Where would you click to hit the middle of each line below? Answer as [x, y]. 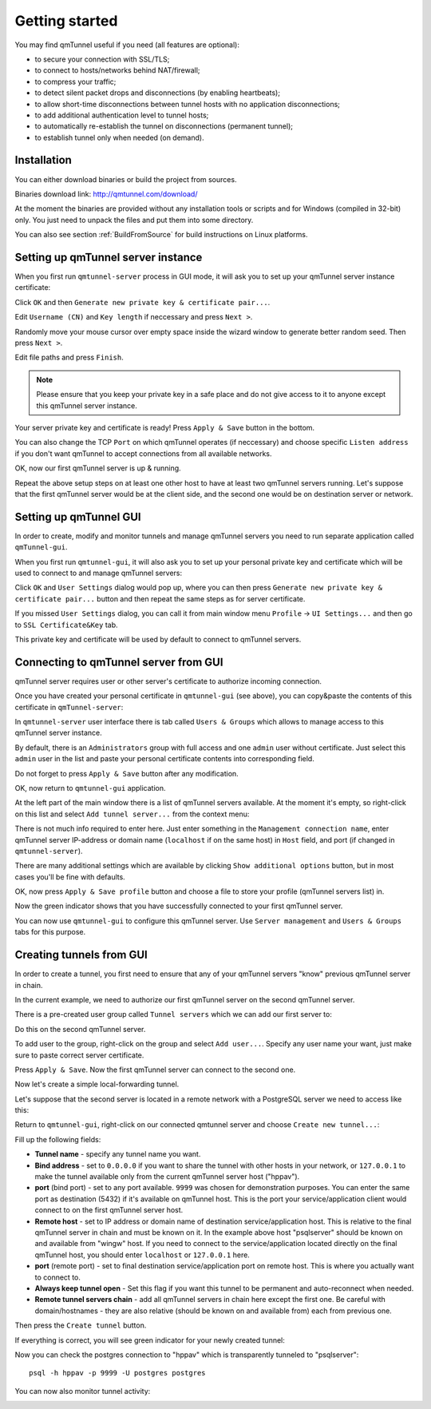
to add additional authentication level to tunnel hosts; [122, 115]
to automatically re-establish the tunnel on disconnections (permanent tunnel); [164, 126]
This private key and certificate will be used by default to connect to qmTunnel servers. [158, 639]
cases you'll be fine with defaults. [70, 877]
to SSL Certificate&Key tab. [66, 625]
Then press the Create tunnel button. [81, 1325]
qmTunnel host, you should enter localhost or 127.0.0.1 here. [142, 1255]
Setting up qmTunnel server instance [109, 257]
